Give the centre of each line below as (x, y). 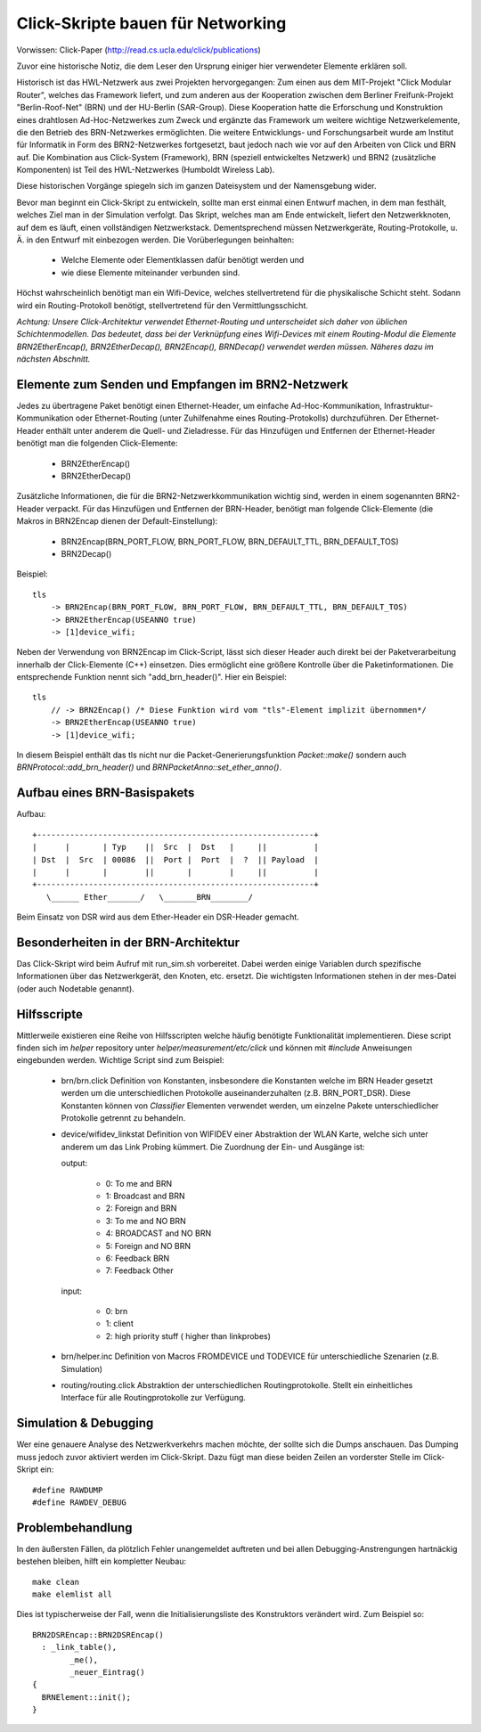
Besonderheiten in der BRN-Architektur (128, 942)
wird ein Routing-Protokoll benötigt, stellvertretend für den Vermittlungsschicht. (163, 305)
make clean (56, 1582)
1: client (119, 1324)
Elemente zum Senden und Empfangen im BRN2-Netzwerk (183, 384)
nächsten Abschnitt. (53, 359)
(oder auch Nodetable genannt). (76, 988)
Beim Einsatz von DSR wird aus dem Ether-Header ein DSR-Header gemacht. (158, 917)
